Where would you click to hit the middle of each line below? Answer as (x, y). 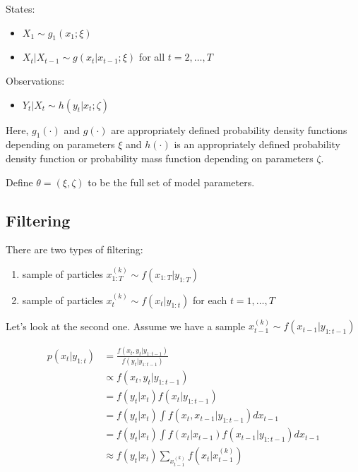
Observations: (35, 80)
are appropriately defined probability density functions (229, 129)
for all (152, 57)
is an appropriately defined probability (257, 144)
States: (20, 8)
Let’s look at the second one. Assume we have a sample (126, 326)
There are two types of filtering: (74, 249)
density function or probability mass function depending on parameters (160, 158)
